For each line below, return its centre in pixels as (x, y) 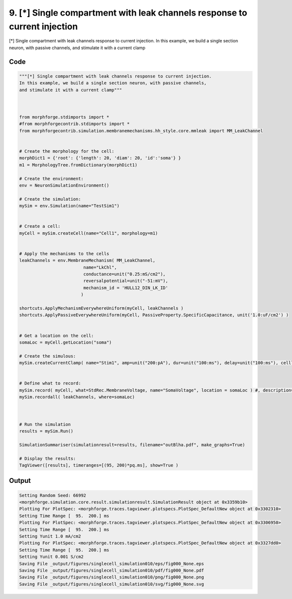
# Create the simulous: (48, 356)
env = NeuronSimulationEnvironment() (64, 185)
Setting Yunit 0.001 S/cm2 (51, 557)
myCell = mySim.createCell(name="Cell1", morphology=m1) (89, 233)
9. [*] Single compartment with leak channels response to (128, 13)
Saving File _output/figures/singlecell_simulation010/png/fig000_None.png (112, 577)
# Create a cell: (40, 226)
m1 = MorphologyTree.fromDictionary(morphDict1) (78, 165)
